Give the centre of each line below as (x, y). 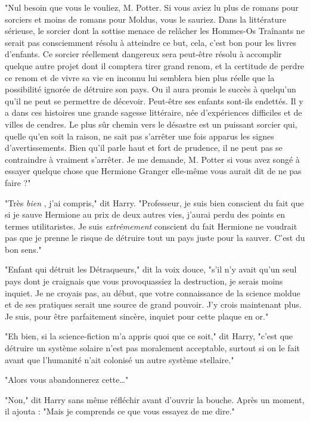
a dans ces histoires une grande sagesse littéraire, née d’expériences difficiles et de (154, 112)
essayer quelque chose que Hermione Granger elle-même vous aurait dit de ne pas (153, 171)
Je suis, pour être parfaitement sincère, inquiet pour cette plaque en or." (137, 316)
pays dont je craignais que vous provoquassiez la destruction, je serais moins (144, 281)
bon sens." (23, 249)
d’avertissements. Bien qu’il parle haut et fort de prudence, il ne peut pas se (144, 148)
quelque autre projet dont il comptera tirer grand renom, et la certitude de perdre (155, 65)
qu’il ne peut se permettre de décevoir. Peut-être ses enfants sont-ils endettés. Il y (154, 100)
